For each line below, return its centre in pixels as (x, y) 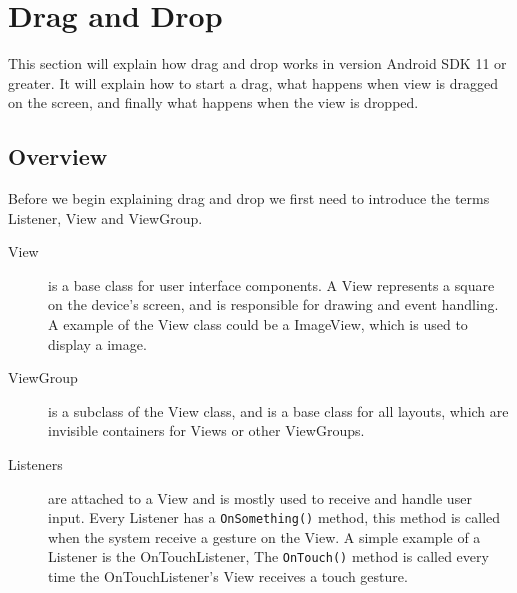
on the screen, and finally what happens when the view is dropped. (213, 102)
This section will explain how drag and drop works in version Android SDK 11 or (257, 63)
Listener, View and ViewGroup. (105, 217)
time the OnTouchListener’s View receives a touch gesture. (228, 576)
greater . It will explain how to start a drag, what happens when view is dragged (253, 82)
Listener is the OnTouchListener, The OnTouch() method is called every (268, 556)
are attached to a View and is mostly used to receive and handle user (260, 497)
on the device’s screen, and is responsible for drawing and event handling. (273, 304)
